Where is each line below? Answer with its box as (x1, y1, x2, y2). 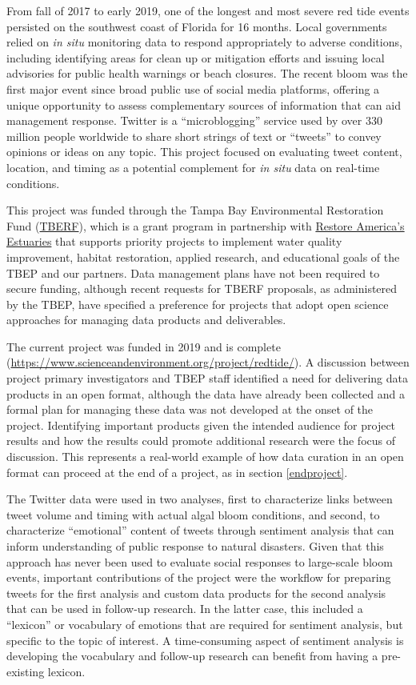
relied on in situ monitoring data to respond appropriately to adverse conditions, (6, 34, 402, 50)
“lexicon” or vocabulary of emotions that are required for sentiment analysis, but (6, 615, 403, 632)
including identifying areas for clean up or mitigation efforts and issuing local (6, 49, 385, 66)
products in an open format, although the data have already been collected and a (6, 385, 406, 402)
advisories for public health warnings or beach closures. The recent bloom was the (6, 65, 408, 82)
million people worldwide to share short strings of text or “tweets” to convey (6, 127, 382, 144)
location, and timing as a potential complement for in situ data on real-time (6, 158, 380, 175)
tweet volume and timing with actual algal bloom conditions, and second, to (6, 506, 380, 523)
